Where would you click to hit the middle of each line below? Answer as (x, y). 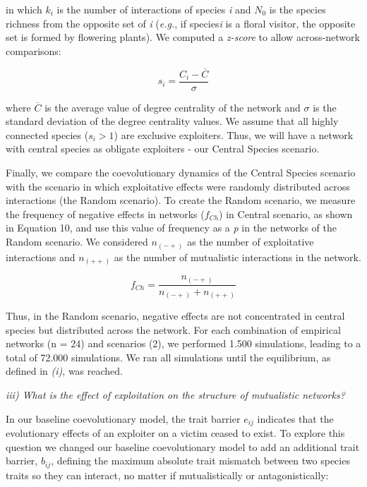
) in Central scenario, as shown (286, 214)
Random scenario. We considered (77, 241)
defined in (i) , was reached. (64, 371)
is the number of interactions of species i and (154, 9)
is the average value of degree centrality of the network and (173, 107)
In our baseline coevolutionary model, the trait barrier (123, 418)
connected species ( (47, 134)
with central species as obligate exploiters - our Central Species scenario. (163, 149)
